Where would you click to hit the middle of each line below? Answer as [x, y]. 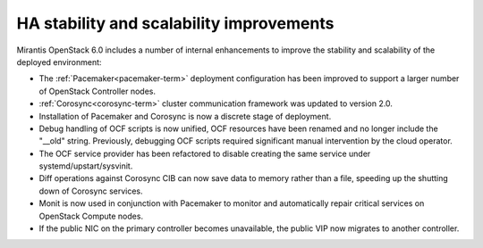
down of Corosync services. [91, 191]
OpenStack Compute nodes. [91, 216]
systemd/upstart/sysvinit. [86, 166]
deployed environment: [59, 62]
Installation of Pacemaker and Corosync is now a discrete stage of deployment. [185, 116]
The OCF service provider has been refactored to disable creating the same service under [205, 153]
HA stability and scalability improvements [175, 23]
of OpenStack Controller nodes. [97, 91]
